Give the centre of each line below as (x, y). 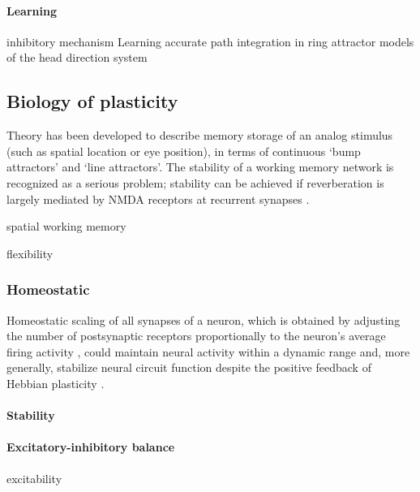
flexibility (30, 253)
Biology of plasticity (92, 101)
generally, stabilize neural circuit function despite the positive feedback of (189, 367)
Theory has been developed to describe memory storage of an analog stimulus (200, 135)
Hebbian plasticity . (56, 383)
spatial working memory (66, 226)
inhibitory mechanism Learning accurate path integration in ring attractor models (210, 41)
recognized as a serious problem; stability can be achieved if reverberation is (195, 182)
